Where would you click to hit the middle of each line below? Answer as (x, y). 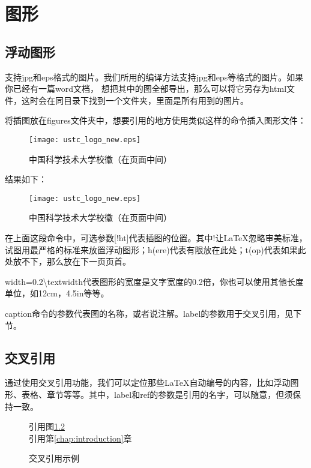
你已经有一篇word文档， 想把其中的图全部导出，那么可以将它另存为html (146, 88)
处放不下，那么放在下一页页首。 (68, 261)
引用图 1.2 (47, 426)
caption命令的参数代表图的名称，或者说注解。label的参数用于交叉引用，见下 (153, 313)
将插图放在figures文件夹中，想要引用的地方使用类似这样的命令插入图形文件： (155, 120)
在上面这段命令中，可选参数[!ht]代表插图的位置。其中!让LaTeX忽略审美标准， (156, 238)
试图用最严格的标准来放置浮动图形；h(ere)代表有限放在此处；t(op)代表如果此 (155, 249)
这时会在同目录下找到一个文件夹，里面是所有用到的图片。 (135, 100)
